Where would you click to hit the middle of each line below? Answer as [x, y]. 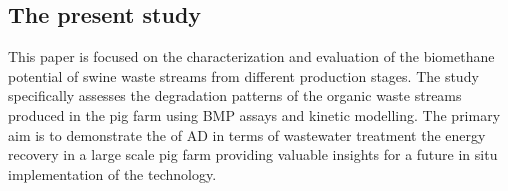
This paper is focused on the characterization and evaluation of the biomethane [251, 56]
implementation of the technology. [112, 173]
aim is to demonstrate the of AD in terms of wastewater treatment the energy [247, 134]
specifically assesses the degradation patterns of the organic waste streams [235, 95]
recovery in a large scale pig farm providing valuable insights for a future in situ [253, 154]
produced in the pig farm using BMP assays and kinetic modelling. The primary [254, 114]
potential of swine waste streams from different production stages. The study [243, 75]
